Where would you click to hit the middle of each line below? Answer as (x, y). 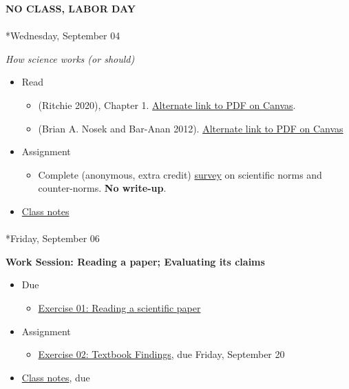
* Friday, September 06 (53, 238)
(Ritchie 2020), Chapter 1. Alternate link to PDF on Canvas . (167, 104)
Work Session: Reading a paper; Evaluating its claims (135, 261)
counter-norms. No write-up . (102, 188)
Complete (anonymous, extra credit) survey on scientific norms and (180, 174)
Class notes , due (56, 377)
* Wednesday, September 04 (63, 36)
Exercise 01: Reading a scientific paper (119, 307)
